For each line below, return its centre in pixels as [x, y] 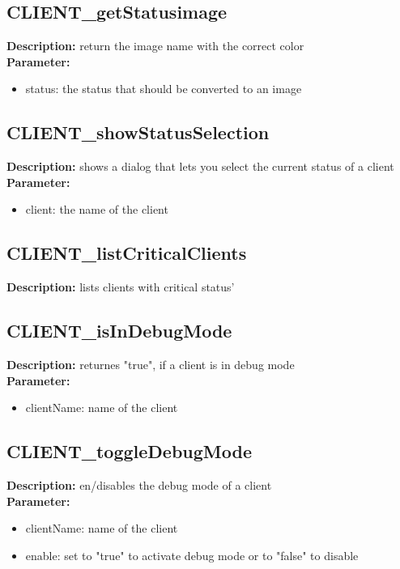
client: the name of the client [97, 209]
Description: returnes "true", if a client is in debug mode [151, 364]
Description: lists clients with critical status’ [121, 287]
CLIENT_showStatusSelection [138, 132]
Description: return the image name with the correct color [155, 46]
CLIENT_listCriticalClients [127, 253]
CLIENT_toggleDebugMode [130, 451]
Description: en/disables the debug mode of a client [139, 484]
